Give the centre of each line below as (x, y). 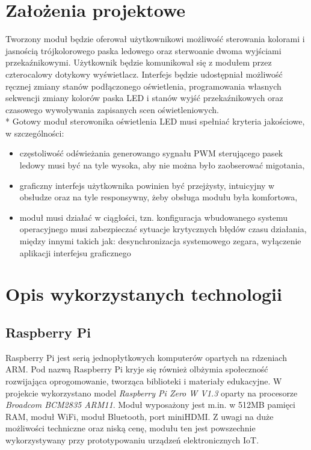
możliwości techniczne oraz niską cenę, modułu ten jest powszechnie (131, 428)
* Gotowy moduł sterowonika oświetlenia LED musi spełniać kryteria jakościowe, (155, 121)
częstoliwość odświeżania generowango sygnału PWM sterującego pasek (151, 153)
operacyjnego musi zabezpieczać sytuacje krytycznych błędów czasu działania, (163, 229)
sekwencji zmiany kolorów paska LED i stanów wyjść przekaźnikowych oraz (144, 98)
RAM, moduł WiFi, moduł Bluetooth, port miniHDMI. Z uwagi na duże (140, 416)
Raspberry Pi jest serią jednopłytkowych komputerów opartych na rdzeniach (146, 357)
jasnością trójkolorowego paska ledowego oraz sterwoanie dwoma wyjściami (143, 50)
